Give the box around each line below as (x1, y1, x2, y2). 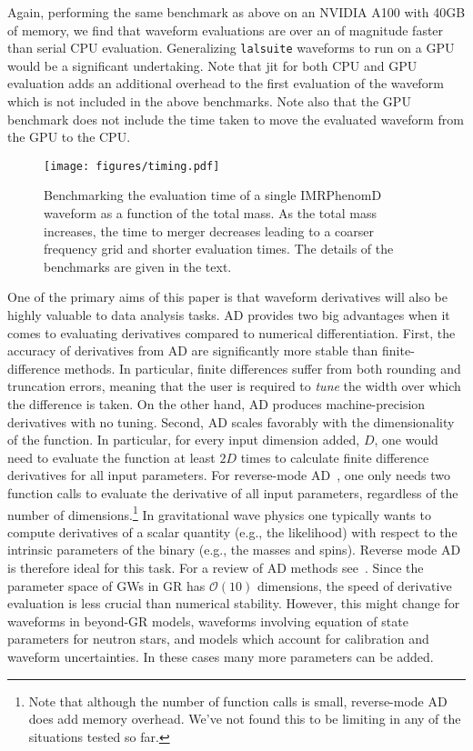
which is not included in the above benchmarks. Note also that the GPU (7, 92, 411, 111)
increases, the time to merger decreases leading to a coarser (44, 221, 374, 240)
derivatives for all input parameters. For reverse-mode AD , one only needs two (7, 466, 451, 485)
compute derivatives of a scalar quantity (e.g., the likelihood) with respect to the (7, 522, 458, 541)
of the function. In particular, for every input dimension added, (7, 430, 360, 449)
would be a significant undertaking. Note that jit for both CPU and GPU (7, 55, 418, 75)
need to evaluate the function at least (7, 447, 216, 466)
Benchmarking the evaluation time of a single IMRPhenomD (44, 185, 382, 205)
